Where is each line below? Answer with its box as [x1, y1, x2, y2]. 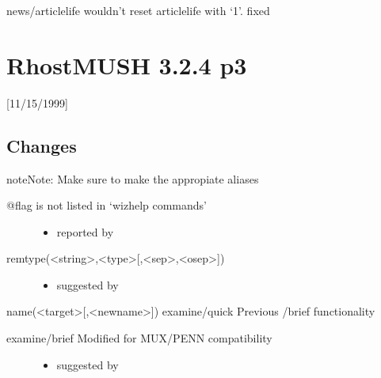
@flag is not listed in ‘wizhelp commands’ [6, 197, 208, 214]
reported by [56, 223, 114, 240]
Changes [6, 133, 77, 157]
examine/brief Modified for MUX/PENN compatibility [6, 330, 272, 346]
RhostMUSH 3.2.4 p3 [6, 48, 247, 81]
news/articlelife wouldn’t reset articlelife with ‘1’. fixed [6, 2, 270, 18]
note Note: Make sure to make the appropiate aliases [6, 170, 259, 187]
